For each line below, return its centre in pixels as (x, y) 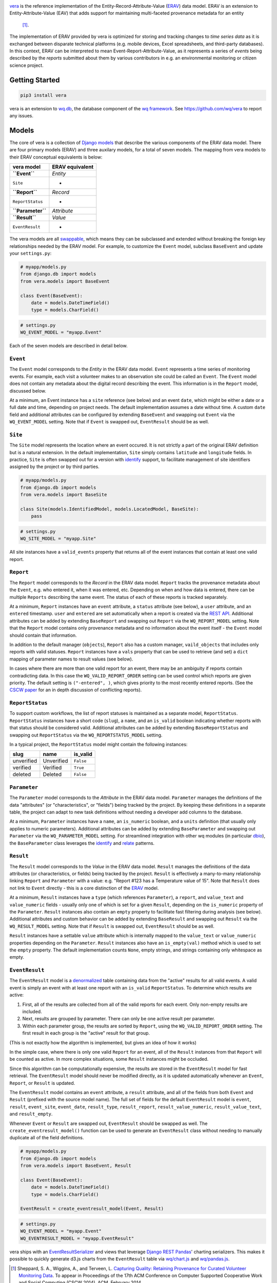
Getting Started (35, 80)
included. (32, 1012)
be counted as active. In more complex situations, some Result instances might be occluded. (109, 1059)
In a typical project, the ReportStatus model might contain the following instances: (98, 745)
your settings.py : (31, 253)
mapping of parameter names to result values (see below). (71, 659)
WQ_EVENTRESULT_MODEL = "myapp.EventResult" (77, 1238)
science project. (26, 65)
